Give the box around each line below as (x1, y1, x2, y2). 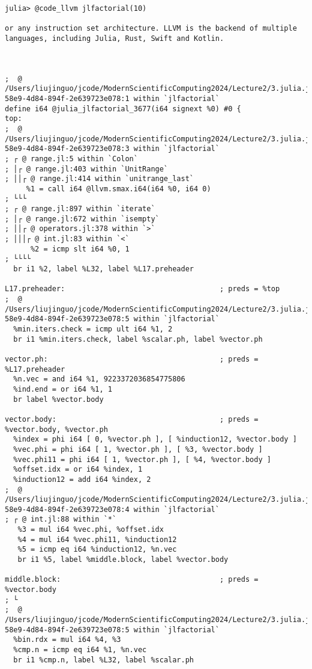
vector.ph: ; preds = (5, 354, 259, 363)
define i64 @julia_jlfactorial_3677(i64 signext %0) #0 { (5, 104, 241, 113)
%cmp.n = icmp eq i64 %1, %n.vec (13, 646, 147, 654)
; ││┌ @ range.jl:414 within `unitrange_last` (5, 174, 194, 183)
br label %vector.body (13, 395, 104, 404)
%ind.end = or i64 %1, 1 (13, 384, 112, 393)
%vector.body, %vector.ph (5, 425, 108, 434)
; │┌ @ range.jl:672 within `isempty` (5, 214, 160, 223)
